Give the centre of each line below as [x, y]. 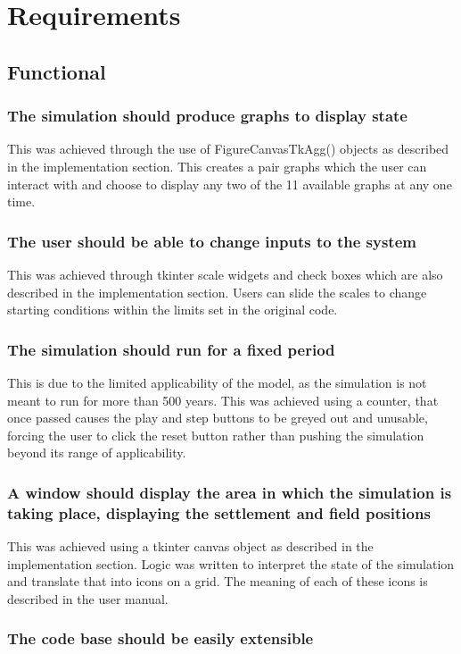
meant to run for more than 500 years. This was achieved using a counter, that [223, 400]
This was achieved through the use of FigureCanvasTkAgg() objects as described [228, 149]
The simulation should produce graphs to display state [207, 116]
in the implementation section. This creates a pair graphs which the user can [217, 166]
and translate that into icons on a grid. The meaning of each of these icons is [218, 581]
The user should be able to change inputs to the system [212, 241]
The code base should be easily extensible [161, 638]
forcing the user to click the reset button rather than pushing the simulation [216, 435]
